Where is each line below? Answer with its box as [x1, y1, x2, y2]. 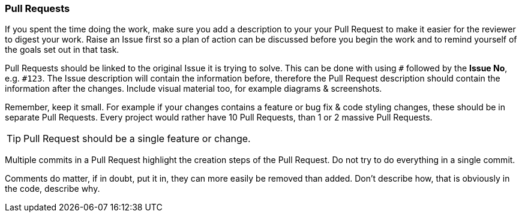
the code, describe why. [5, 183, 100, 194]
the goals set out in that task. [5, 44, 119, 55]
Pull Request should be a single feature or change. [23, 132, 251, 145]
